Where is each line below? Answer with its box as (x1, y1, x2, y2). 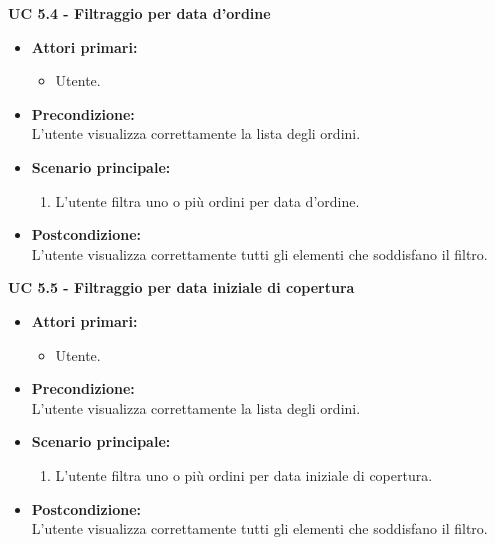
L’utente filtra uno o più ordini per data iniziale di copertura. (55, 464, 433, 485)
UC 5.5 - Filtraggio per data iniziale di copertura (8, 277, 355, 298)
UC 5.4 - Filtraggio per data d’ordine (8, 3, 271, 23)
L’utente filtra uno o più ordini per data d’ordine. (55, 190, 360, 211)
